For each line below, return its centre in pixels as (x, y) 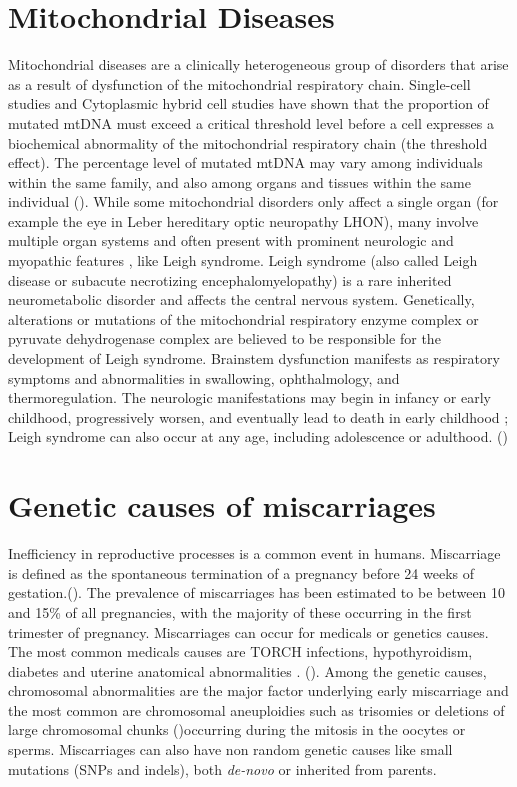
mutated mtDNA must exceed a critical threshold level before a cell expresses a (251, 122)
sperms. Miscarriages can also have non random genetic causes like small (230, 749)
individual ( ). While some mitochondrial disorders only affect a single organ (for (253, 201)
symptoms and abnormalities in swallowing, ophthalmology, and (204, 377)
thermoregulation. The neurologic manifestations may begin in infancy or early (249, 397)
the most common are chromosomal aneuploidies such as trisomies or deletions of (256, 709)
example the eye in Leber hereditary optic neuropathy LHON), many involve (243, 220)
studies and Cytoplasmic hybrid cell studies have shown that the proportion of (248, 103)
